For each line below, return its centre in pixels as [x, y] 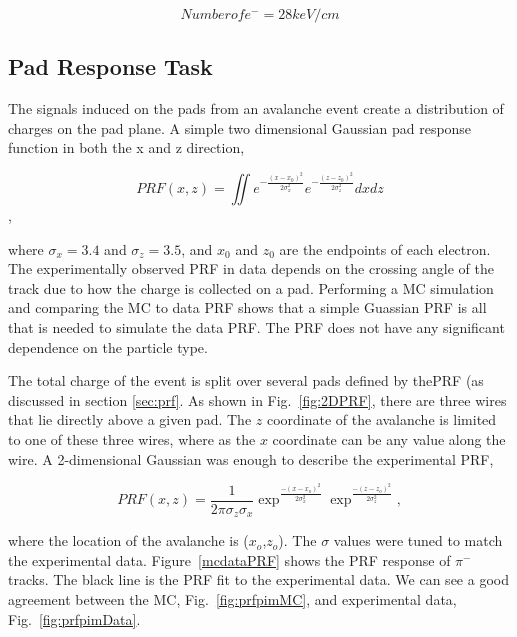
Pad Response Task [110, 66]
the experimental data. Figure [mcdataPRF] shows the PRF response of [229, 559]
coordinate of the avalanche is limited [381, 419]
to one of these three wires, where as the [132, 438]
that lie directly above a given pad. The [130, 419]
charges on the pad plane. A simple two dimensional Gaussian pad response [240, 127]
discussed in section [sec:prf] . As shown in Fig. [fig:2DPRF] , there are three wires [257, 399]
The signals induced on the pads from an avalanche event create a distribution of [256, 108]
